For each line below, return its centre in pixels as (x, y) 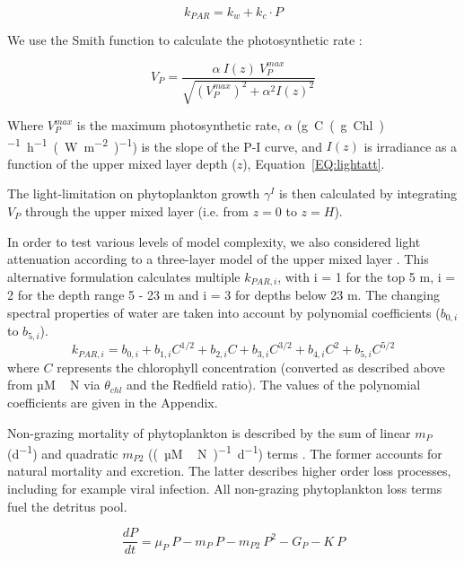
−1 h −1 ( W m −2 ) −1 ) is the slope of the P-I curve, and (165, 145)
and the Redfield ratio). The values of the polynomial (274, 385)
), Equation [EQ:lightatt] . (314, 163)
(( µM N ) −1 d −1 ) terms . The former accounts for (295, 452)
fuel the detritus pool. (67, 506)
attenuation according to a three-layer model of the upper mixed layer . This (218, 259)
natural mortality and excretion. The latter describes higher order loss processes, (229, 471)
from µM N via (54, 385)
